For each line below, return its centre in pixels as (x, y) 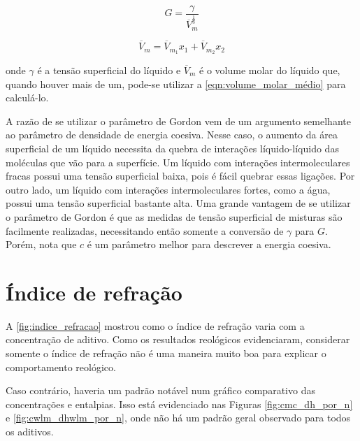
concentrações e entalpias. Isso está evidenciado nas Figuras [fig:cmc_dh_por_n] (179, 404)
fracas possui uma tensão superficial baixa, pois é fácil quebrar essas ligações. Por (180, 176)
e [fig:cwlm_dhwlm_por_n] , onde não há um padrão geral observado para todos (178, 418)
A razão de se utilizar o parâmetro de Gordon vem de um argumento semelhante (178, 121)
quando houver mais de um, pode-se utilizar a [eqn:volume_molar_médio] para (176, 84)
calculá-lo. (27, 97)
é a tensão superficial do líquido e (109, 70)
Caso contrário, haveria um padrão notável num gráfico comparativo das (160, 390)
